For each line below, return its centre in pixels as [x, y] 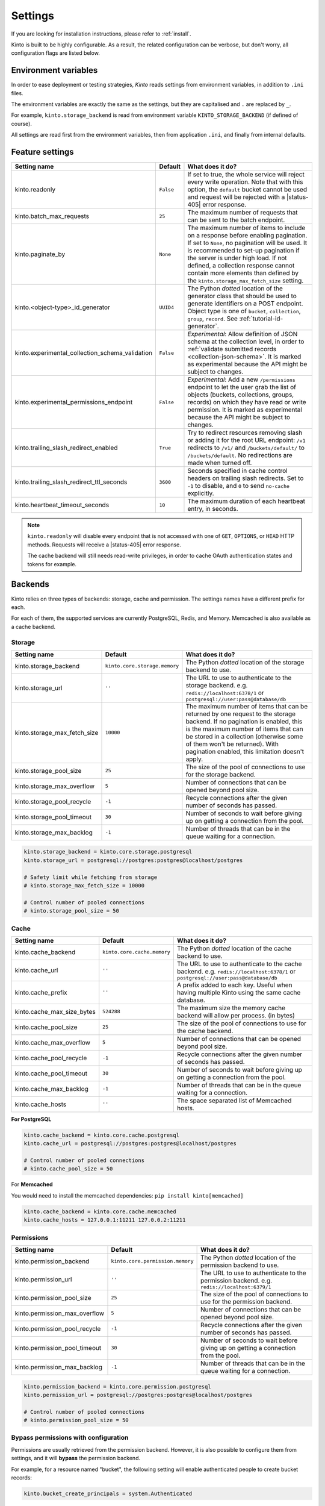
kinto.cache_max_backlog [51, 1089]
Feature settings [43, 152]
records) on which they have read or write [247, 402]
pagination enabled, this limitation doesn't [245, 751]
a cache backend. [33, 626]
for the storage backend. [221, 774]
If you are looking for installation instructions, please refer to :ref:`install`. [101, 34]
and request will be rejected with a [236, 197]
